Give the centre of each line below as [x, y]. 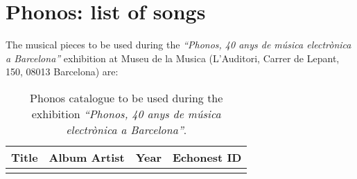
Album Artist [87, 157]
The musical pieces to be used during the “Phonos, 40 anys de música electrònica [178, 45]
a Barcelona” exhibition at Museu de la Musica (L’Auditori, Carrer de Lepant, [173, 58]
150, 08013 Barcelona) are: [62, 72]
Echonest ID [207, 157]
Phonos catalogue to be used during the [127, 97]
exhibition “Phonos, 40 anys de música [126, 113]
